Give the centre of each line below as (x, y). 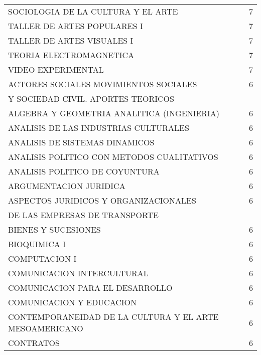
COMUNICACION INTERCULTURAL (78, 273)
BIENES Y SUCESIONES (54, 229)
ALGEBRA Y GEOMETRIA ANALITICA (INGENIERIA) (114, 113)
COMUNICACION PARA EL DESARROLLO (90, 288)
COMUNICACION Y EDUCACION (72, 302)
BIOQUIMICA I (37, 244)
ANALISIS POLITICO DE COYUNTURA (84, 171)
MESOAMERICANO (46, 328)
